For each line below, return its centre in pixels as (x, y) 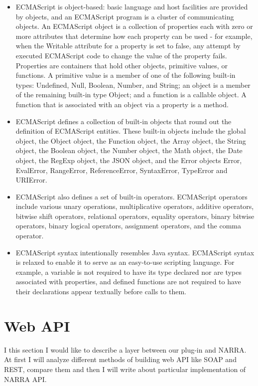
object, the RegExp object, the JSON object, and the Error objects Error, (129, 160)
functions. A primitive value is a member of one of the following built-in (126, 75)
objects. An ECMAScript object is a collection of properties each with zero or (134, 26)
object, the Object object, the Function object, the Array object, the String (131, 140)
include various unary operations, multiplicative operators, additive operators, (135, 206)
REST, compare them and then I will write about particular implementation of (125, 369)
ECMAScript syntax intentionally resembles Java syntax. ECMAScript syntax (135, 252)
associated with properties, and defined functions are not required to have (128, 282)
